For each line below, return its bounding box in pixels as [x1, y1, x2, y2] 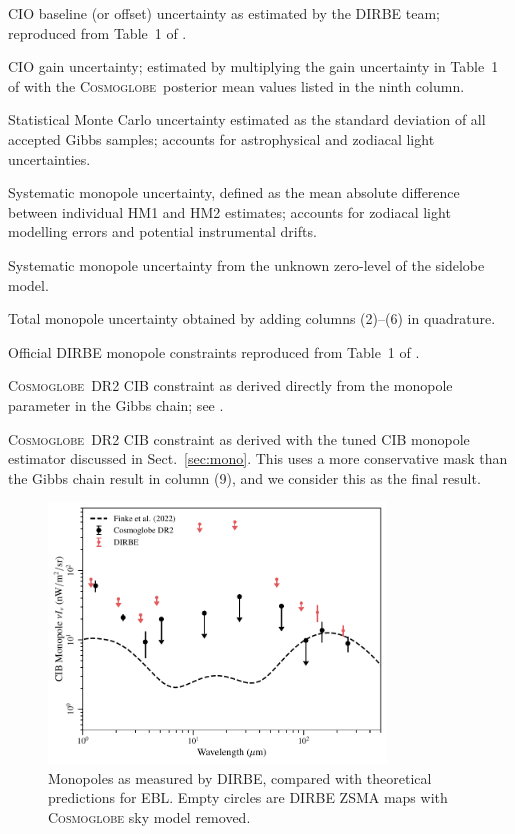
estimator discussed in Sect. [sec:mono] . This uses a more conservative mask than [8, 448, 508, 469]
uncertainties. [8, 148, 91, 169]
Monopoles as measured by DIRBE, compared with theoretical [48, 767, 432, 788]
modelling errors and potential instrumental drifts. [8, 221, 317, 242]
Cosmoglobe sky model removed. [48, 806, 251, 827]
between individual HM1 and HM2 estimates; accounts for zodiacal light [8, 201, 451, 222]
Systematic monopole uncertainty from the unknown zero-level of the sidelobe [8, 254, 485, 275]
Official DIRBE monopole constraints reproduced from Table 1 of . [8, 341, 420, 362]
